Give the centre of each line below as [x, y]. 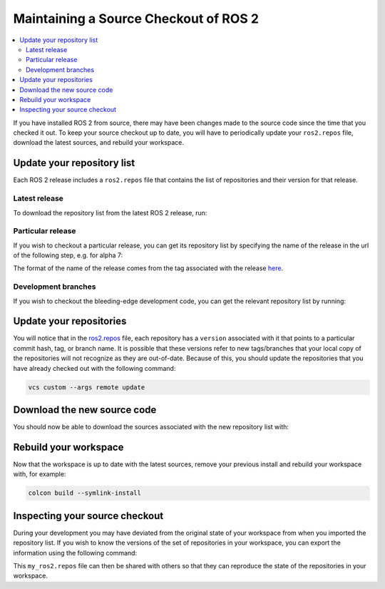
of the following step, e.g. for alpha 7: [68, 255]
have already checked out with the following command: [94, 368]
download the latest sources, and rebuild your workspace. [99, 143]
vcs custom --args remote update [87, 387]
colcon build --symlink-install [85, 493]
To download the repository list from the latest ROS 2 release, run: [110, 212]
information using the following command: [75, 553]
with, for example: [40, 474]
